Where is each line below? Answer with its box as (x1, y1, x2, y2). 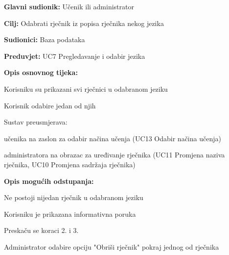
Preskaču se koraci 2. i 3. (4, 225, 79, 235)
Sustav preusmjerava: (4, 117, 68, 127)
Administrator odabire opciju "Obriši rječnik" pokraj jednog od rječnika (4, 241, 219, 252)
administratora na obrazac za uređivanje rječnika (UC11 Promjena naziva (4, 150, 225, 160)
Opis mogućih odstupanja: (4, 176, 94, 186)
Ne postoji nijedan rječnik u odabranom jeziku (4, 192, 143, 203)
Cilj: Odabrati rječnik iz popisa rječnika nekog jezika (4, 18, 164, 28)
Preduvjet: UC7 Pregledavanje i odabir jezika (4, 51, 145, 61)
